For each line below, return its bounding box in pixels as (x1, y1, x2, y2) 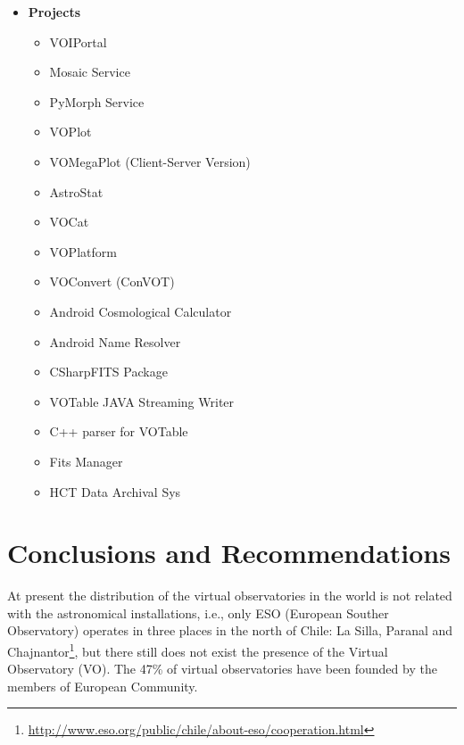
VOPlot (49, 122, 92, 141)
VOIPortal (49, 32, 107, 51)
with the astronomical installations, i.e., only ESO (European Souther (7, 603, 389, 622)
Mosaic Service (49, 62, 130, 81)
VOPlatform (49, 242, 117, 261)
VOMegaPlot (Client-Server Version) (49, 152, 251, 170)
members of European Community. (7, 676, 198, 695)
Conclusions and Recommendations (7, 534, 451, 571)
